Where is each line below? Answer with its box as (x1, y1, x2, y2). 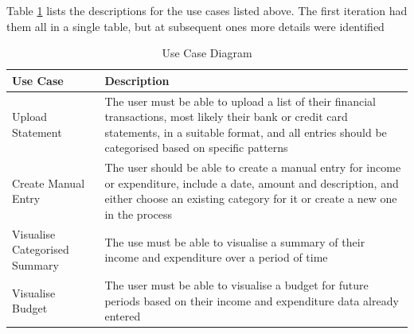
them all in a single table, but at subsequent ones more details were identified (6, 17, 385, 34)
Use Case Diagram (162, 45, 252, 61)
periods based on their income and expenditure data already (104, 292, 399, 309)
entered (104, 308, 141, 324)
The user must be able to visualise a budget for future (104, 276, 369, 293)
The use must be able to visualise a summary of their (104, 233, 365, 250)
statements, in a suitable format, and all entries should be (104, 123, 387, 140)
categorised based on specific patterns (104, 139, 288, 156)
